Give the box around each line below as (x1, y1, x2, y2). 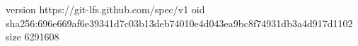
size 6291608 (6, 29, 59, 44)
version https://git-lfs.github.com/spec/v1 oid (6, 2, 205, 16)
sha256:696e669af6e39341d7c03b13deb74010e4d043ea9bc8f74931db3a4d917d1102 (6, 15, 353, 30)
